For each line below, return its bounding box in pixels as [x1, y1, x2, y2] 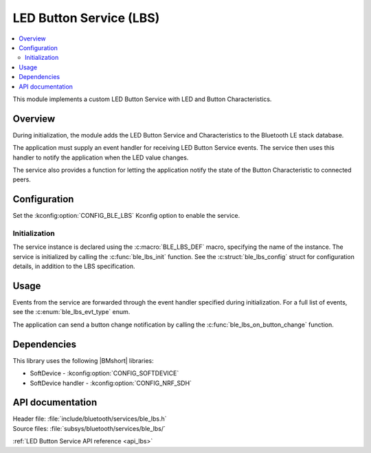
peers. [12, 175, 31, 184]
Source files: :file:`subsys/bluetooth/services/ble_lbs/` [12, 424, 166, 432]
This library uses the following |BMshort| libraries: [12, 356, 154, 364]
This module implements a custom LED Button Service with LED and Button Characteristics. [12, 95, 272, 103]
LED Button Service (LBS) [12, 10, 160, 25]
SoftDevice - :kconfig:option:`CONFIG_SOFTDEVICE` [30, 369, 179, 377]
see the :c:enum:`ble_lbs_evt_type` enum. [12, 308, 131, 316]
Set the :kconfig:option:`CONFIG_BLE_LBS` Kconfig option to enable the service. [12, 212, 240, 220]
